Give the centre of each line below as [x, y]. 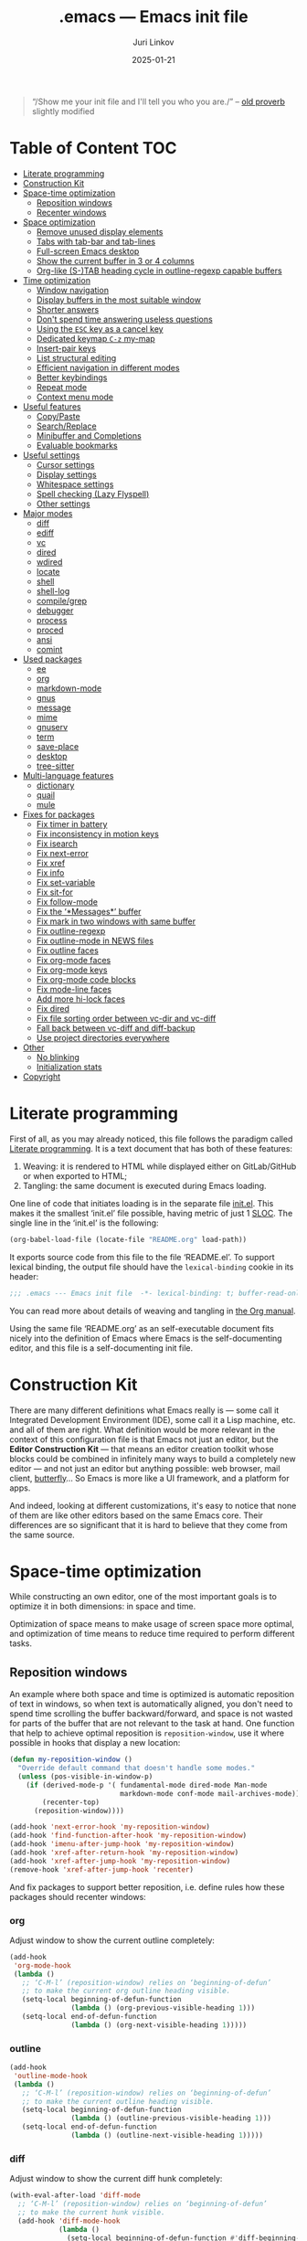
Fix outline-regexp [71, 930]
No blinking [58, 1057]
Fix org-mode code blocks [86, 979]
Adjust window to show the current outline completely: [112, 1940]
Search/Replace [67, 426]
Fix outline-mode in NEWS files [95, 940]
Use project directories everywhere [103, 1037]
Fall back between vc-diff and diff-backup [116, 1028]
